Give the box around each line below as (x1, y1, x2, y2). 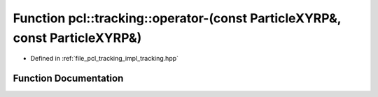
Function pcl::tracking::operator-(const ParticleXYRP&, (13, 10, 342, 26)
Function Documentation (13, 73, 124, 84)
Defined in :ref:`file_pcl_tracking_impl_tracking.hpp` (30, 54, 178, 63)
